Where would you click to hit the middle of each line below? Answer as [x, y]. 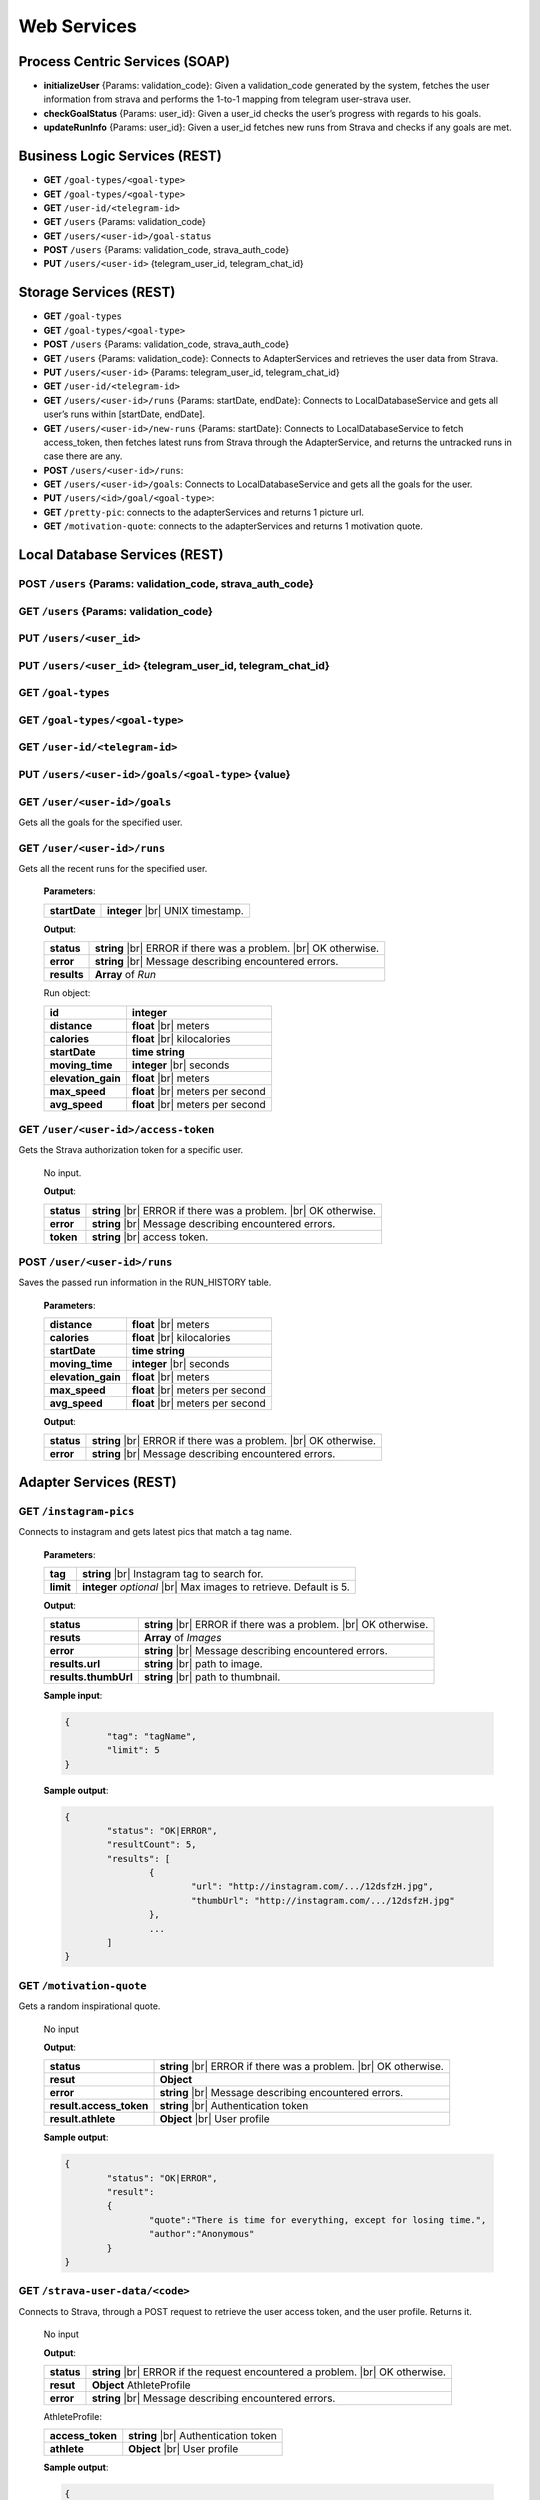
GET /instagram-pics [76, 1511]
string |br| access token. [150, 1237]
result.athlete [82, 2119]
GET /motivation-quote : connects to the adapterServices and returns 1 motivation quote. [233, 526]
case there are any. [83, 456]
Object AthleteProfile [141, 2385]
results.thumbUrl [91, 1677]
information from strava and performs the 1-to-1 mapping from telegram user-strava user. [227, 99]
